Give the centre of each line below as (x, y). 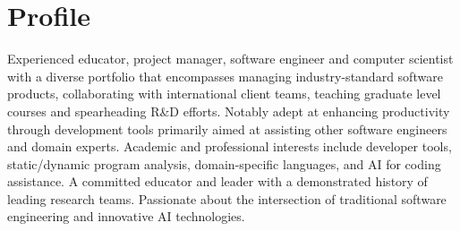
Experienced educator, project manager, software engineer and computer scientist (230, 59)
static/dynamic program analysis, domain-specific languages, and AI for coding (224, 163)
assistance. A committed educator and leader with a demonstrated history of (217, 181)
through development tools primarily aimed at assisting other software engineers (227, 128)
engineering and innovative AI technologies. (126, 216)
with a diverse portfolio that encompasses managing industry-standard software (225, 76)
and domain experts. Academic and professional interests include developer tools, (230, 146)
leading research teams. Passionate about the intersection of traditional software (227, 198)
